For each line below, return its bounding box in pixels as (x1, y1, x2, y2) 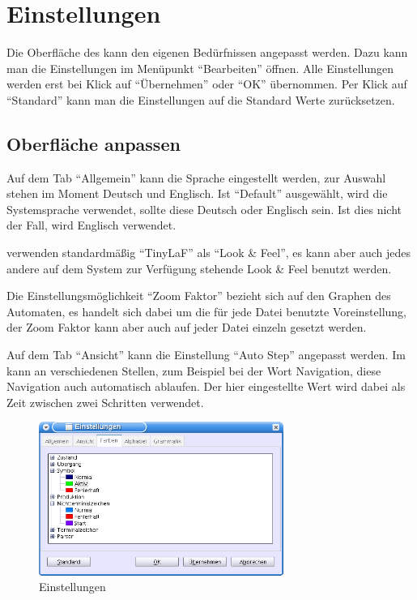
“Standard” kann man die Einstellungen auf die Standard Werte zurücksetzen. (6, 91, 395, 108)
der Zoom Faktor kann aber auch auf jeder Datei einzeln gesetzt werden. (6, 319, 367, 336)
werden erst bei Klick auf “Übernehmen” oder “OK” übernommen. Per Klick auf (6, 75, 407, 92)
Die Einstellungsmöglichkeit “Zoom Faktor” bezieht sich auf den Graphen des (6, 287, 391, 304)
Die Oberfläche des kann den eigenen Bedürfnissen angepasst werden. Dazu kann (6, 44, 408, 61)
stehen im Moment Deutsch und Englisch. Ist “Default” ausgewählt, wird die (6, 185, 388, 202)
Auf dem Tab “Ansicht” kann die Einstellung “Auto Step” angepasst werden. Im (6, 346, 406, 363)
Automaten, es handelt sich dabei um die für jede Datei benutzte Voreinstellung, (6, 302, 407, 319)
